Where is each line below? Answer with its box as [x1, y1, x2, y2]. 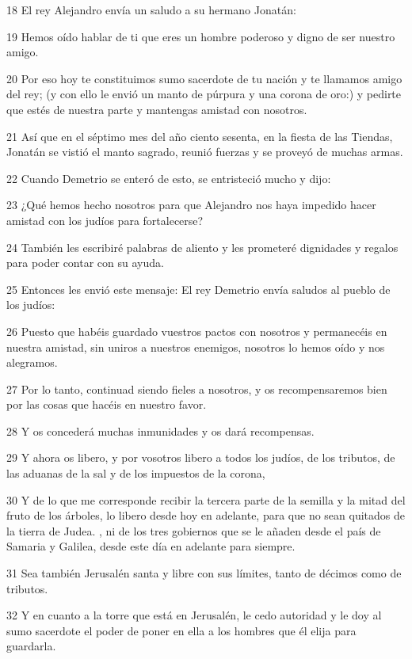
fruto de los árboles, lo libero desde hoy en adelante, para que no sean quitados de [6, 507, 405, 524]
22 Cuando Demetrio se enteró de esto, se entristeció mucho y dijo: [6, 170, 331, 186]
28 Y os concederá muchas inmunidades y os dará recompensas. [6, 422, 315, 439]
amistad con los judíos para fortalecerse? [6, 211, 204, 228]
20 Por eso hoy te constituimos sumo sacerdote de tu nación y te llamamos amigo [6, 70, 402, 86]
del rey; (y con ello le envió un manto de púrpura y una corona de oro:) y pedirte [6, 86, 402, 102]
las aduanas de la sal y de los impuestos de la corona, [6, 465, 265, 482]
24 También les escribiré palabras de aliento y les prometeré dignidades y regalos [6, 238, 399, 255]
